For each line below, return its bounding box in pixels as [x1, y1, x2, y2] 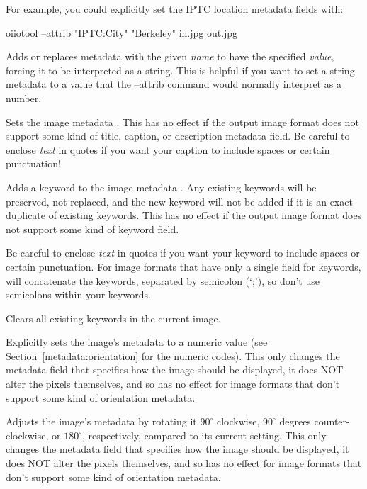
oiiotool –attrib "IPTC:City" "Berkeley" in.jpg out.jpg [6, 25, 238, 40]
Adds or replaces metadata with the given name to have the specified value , [6, 49, 334, 64]
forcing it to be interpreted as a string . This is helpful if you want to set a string [6, 62, 355, 77]
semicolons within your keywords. [6, 287, 151, 302]
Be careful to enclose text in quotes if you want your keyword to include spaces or [6, 245, 360, 260]
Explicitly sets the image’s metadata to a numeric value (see [6, 335, 268, 349]
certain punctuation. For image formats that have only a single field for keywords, [6, 259, 361, 274]
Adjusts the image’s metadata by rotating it [6, 414, 197, 429]
